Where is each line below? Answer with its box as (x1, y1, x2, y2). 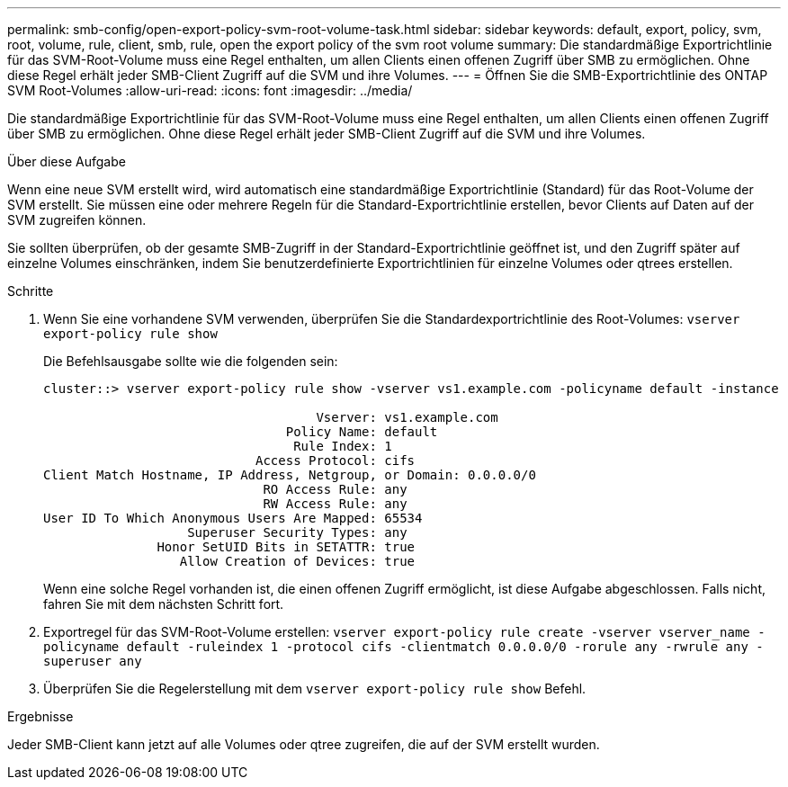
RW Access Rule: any (263, 496, 407, 511)
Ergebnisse (7, 709, 74, 724)
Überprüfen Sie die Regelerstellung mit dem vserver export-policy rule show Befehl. (43, 681, 587, 696)
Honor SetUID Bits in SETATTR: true (157, 540, 416, 554)
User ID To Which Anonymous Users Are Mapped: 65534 (43, 511, 423, 525)
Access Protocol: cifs (255, 453, 416, 468)
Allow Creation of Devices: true (179, 554, 416, 568)
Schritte (7, 283, 54, 299)
